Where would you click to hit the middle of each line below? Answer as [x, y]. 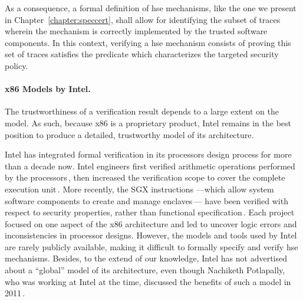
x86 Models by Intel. [48, 89]
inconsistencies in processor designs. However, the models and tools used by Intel [151, 235]
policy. [17, 65]
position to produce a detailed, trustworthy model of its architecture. [129, 134]
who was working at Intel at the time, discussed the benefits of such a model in [148, 281]
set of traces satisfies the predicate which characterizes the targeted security [142, 54]
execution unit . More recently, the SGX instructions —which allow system [139, 189]
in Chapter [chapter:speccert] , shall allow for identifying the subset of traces [143, 19]
